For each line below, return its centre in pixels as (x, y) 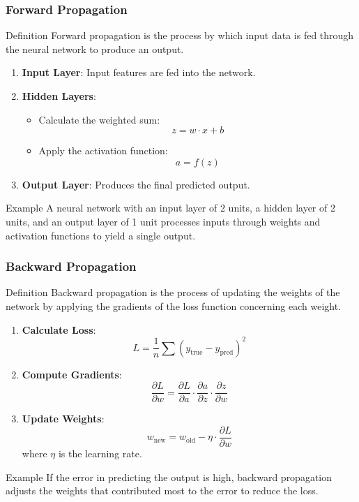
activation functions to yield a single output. (101, 235)
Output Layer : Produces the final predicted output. (136, 184)
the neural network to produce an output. (95, 49)
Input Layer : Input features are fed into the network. (139, 72)
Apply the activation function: (103, 150)
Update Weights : (63, 419)
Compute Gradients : (72, 374)
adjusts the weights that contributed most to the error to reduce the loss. (162, 490)
